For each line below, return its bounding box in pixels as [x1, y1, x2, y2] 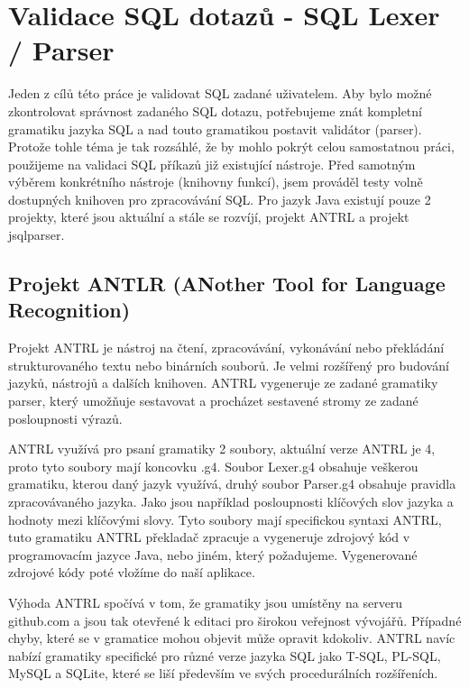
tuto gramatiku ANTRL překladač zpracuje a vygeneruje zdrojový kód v [8, 527, 410, 546]
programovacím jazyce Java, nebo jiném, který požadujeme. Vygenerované [8, 545, 418, 564]
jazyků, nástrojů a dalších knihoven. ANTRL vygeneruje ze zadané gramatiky [8, 373, 438, 392]
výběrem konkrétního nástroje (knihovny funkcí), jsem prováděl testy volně [8, 172, 423, 191]
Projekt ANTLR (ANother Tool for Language [8, 270, 446, 298]
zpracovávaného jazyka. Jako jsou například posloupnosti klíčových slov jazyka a [8, 492, 454, 510]
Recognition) [8, 296, 131, 324]
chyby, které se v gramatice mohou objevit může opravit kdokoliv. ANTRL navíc [8, 628, 455, 647]
